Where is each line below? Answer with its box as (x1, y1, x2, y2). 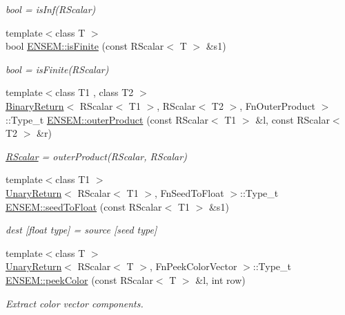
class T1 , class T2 (55, 85, 134, 99)
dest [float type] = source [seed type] (6, 222, 157, 237)
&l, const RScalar (255, 112, 330, 126)
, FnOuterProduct (239, 98, 316, 113)
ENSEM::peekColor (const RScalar (6, 272, 153, 287)
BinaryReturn (6, 98, 64, 113)
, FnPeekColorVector (149, 259, 237, 274)
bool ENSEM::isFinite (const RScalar (6, 39, 164, 53)
